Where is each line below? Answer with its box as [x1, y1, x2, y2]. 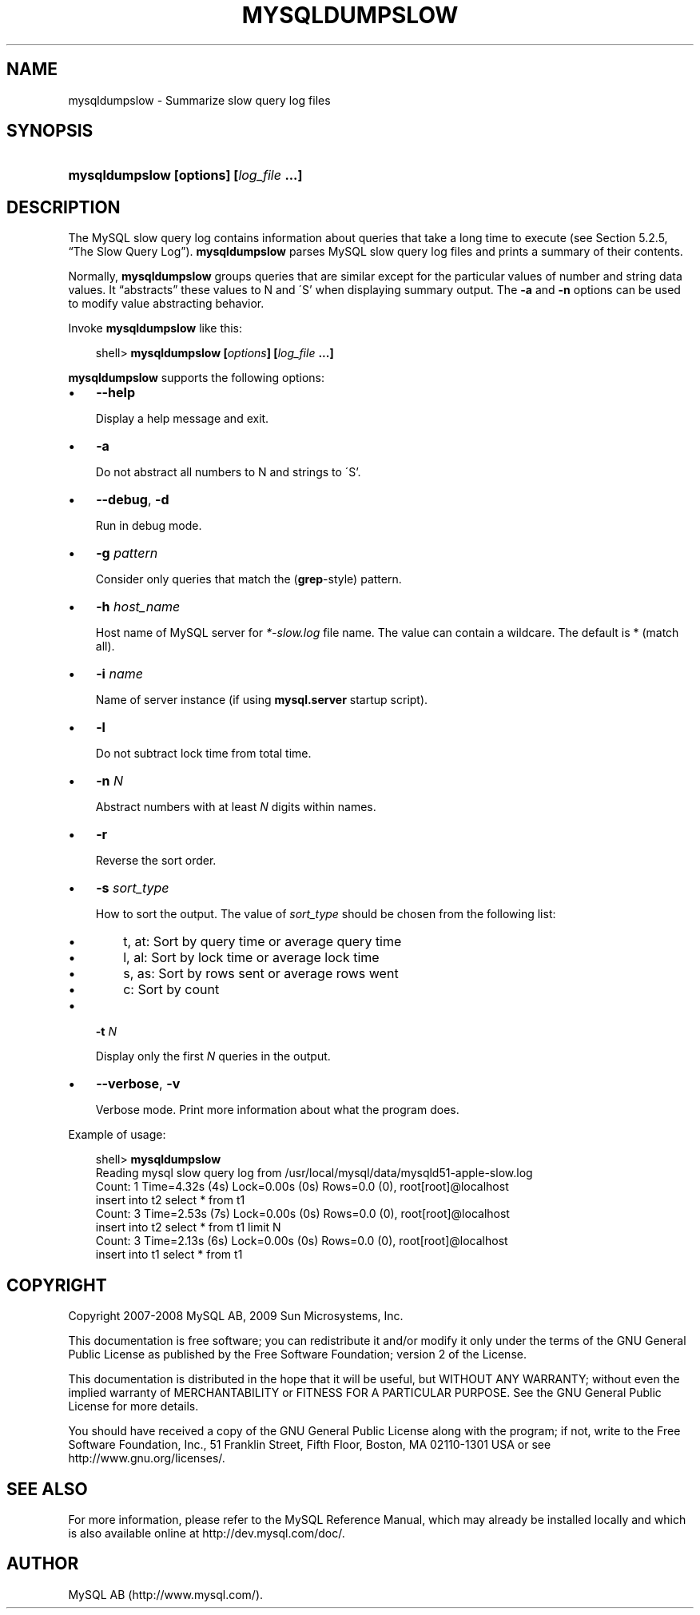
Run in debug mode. [95, 519, 202, 533]
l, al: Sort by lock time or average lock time [123, 949, 380, 966]
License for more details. [68, 1399, 199, 1414]
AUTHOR [6, 1553, 79, 1574]
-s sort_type [96, 880, 169, 897]
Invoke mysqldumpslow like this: [68, 321, 243, 336]
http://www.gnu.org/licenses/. [68, 1451, 225, 1466]
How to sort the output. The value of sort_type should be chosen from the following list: [95, 907, 556, 921]
